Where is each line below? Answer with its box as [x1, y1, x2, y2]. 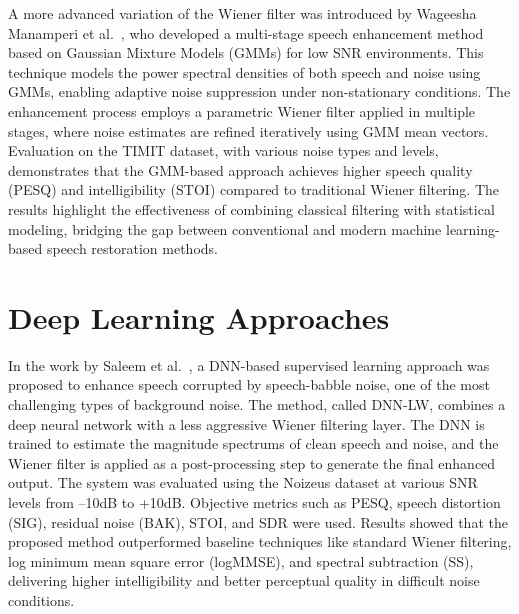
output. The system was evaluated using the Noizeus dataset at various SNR [8, 472, 478, 493]
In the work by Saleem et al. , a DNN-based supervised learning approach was [8, 354, 490, 375]
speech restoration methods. [46, 238, 218, 259]
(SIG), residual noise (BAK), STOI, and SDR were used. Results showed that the [8, 511, 508, 532]
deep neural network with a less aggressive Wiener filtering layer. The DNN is [8, 413, 485, 434]
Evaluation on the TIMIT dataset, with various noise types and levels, [8, 140, 439, 161]
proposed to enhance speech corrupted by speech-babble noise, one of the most [8, 374, 490, 395]
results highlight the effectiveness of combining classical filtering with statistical [8, 198, 495, 219]
